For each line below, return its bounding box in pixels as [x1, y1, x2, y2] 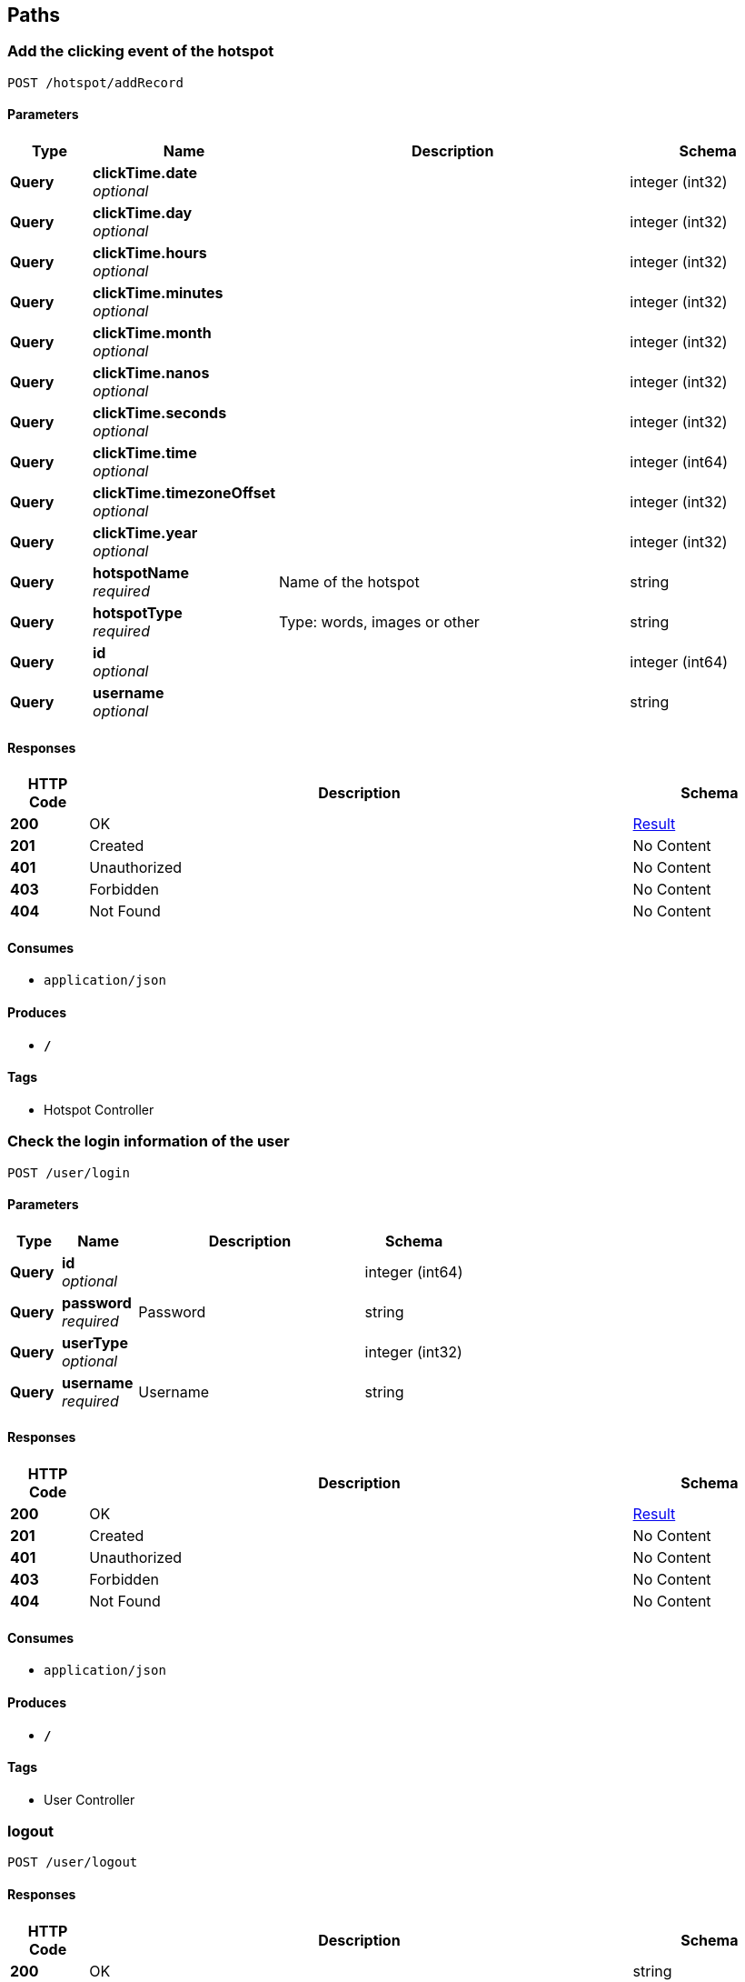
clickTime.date [93, 164, 198, 183]
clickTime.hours [93, 244, 207, 263]
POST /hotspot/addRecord [7, 75, 184, 90]
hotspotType [93, 604, 183, 623]
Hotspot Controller [44, 1101, 154, 1117]
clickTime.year [93, 524, 198, 543]
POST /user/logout [7, 1855, 138, 1870]
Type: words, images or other [279, 613, 480, 632]
